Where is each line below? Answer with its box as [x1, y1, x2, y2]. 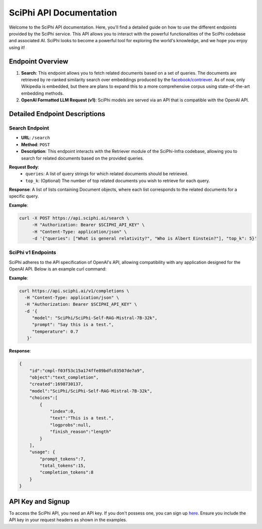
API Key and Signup [9, 497, 70, 506]
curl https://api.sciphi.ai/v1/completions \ [19, 288, 130, 294]
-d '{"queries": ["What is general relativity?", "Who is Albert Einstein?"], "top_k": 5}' [32, 236, 257, 241]
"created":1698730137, [29, 381, 83, 387]
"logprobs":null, [49, 422, 91, 428]
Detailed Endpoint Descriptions [9, 110, 105, 118]
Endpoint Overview [9, 57, 68, 66]
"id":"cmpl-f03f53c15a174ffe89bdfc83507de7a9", [29, 368, 145, 373]
